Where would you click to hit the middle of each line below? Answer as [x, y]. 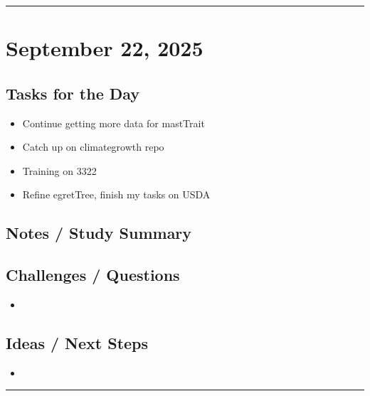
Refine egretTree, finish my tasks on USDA [116, 194]
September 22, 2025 [105, 48]
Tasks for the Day [73, 93]
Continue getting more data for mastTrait [113, 123]
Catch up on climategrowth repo [93, 147]
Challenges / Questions [93, 275]
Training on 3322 [59, 170]
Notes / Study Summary [99, 233]
